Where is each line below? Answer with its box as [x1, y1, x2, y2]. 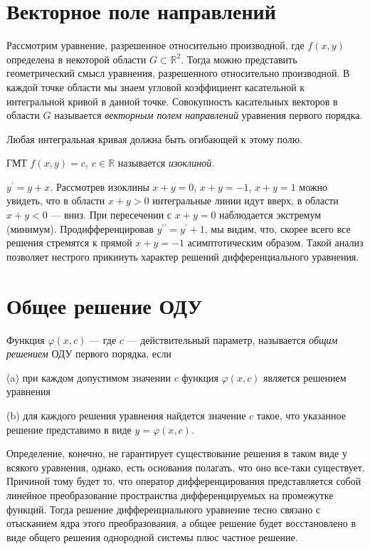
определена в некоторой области [6, 51, 147, 66]
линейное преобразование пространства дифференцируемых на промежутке [6, 487, 334, 502]
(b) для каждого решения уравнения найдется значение [6, 407, 246, 422]
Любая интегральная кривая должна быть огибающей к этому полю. [6, 131, 303, 146]
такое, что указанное [256, 407, 346, 422]
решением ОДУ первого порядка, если [6, 346, 172, 361]
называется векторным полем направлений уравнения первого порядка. [54, 108, 363, 122]
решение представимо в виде [6, 422, 132, 436]
